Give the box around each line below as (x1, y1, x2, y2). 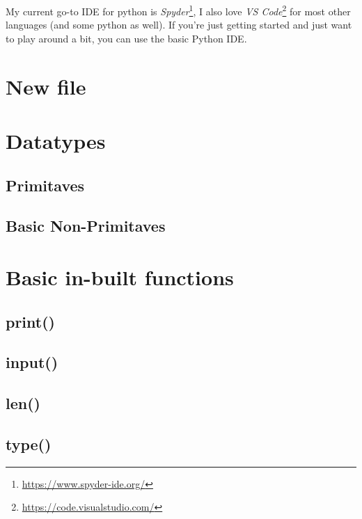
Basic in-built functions (6, 262, 234, 291)
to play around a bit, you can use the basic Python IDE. (6, 31, 247, 45)
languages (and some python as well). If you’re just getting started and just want (6, 17, 352, 32)
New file (6, 72, 86, 100)
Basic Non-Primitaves (6, 215, 166, 237)
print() (6, 310, 55, 332)
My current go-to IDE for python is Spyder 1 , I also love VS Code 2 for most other (6, 2, 351, 18)
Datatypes (6, 127, 106, 154)
